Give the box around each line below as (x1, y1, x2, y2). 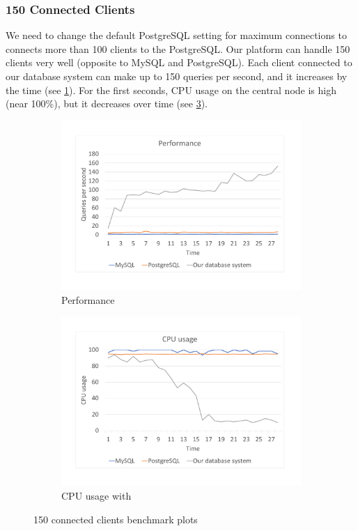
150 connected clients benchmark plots (33, 511, 198, 526)
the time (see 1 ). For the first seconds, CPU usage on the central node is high (6, 82, 336, 97)
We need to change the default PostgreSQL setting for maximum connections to (6, 28, 347, 43)
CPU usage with (61, 488, 132, 502)
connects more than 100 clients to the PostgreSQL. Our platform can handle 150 (6, 41, 350, 56)
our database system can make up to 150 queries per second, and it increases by (6, 69, 348, 83)
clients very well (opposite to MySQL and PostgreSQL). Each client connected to (6, 55, 352, 70)
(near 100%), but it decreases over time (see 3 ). (6, 96, 208, 111)
